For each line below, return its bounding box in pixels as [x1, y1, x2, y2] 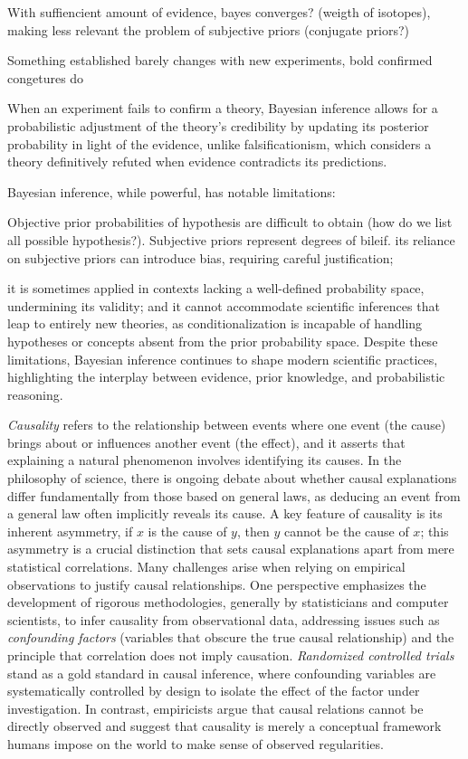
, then [236, 521, 270, 540]
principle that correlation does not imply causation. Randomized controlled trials [7, 646, 454, 664]
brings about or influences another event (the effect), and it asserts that [7, 432, 406, 451]
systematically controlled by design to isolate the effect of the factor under [7, 681, 420, 700]
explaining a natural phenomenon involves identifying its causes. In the [7, 451, 402, 470]
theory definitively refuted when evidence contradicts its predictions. [7, 152, 387, 171]
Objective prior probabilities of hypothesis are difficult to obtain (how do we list [7, 213, 453, 232]
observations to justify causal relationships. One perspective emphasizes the [7, 574, 426, 593]
